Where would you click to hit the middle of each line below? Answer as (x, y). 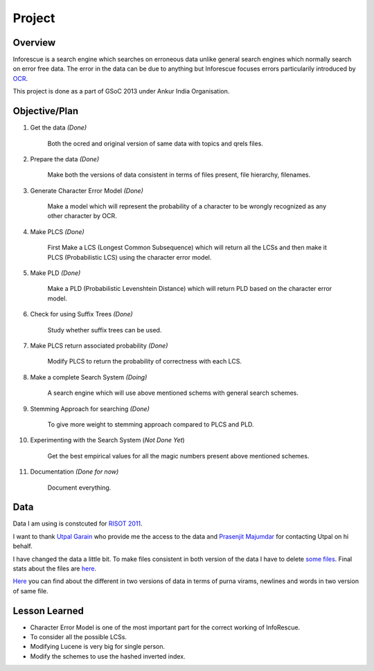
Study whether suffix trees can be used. (105, 330)
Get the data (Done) (59, 127)
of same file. (30, 591)
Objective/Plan (46, 111)
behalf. (23, 546)
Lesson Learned (48, 610)
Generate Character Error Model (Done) (87, 190)
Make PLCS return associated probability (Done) (99, 346)
